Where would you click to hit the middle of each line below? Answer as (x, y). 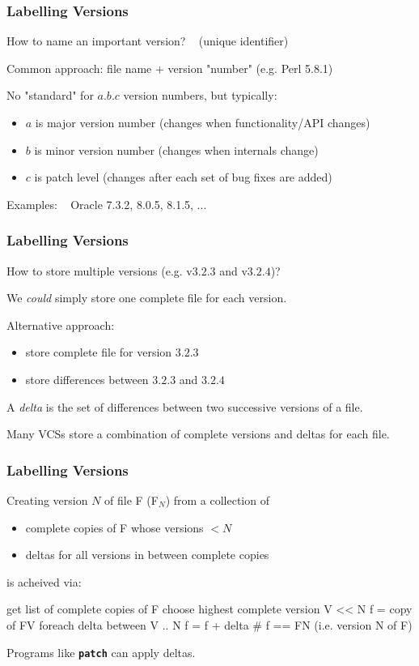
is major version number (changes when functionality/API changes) (203, 122)
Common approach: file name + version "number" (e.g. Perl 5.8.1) (170, 68)
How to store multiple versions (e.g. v (99, 270)
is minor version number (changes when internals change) (176, 149)
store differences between (87, 379)
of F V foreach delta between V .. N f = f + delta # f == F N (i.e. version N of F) (209, 624)
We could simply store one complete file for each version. (147, 298)
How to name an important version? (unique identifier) (148, 41)
